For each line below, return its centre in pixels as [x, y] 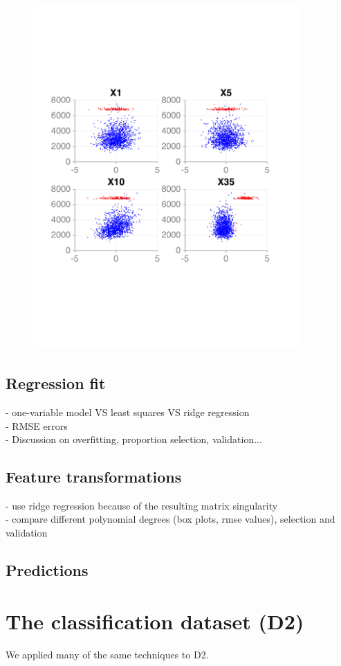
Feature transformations [94, 477]
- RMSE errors [37, 425]
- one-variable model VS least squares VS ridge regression [128, 412]
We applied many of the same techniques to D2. [107, 654]
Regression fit [56, 383]
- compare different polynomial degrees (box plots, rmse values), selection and [170, 519]
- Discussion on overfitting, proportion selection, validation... [134, 439]
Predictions [47, 570]
